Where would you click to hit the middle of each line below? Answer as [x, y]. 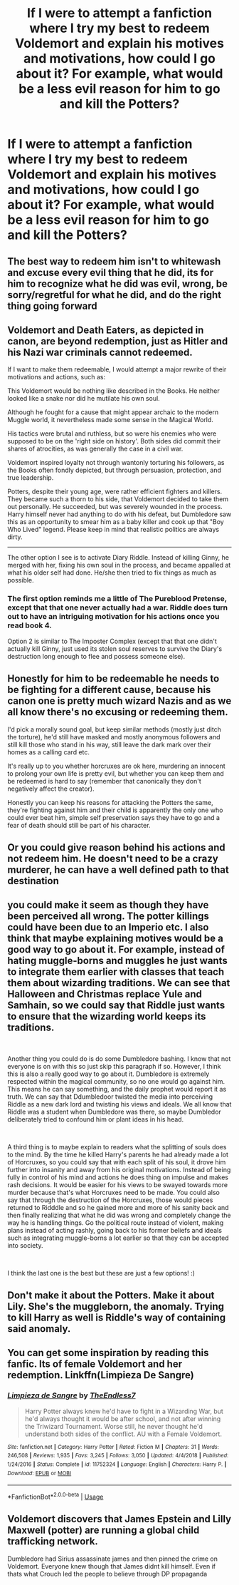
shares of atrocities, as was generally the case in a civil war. [95, 449]
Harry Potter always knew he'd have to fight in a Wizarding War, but [124, 1411]
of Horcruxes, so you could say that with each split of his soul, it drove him [117, 1162]
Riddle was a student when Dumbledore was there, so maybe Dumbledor [115, 1112]
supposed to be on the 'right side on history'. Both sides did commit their [114, 441]
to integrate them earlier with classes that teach [116, 972]
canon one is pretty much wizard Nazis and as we [119, 701]
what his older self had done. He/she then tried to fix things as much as [112, 573]
